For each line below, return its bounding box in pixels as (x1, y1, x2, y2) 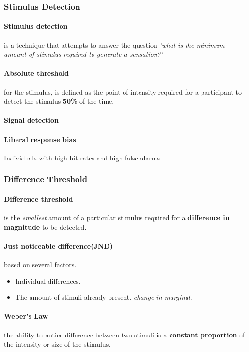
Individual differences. (15, 275, 81, 286)
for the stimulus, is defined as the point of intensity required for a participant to (4, 86, 242, 96)
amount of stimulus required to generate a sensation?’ (4, 49, 163, 59)
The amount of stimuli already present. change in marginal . (15, 292, 192, 302)
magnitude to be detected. (4, 222, 87, 232)
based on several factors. (4, 259, 77, 270)
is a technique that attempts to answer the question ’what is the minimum (4, 39, 225, 49)
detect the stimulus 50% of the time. (4, 96, 114, 106)
